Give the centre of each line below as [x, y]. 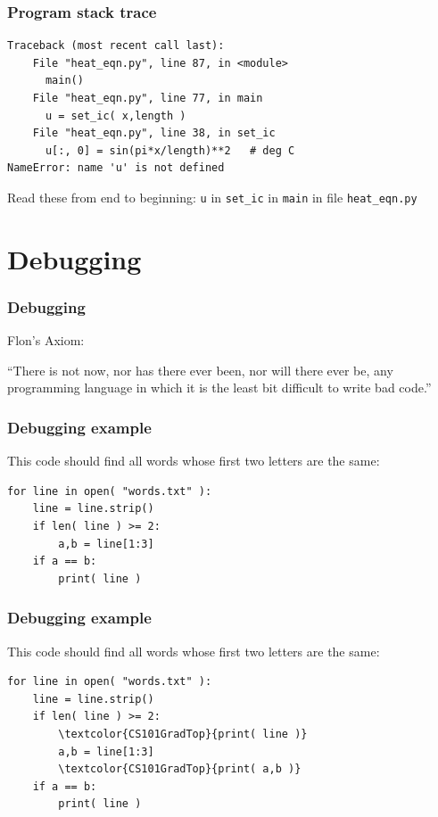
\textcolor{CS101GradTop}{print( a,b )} [180, 769]
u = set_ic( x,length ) [116, 116]
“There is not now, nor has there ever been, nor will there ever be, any [200, 370]
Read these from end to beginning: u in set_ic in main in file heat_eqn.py [212, 197]
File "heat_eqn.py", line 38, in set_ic [154, 133]
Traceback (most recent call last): [116, 46]
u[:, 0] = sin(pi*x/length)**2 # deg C [170, 150]
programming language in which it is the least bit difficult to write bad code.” [219, 388]
